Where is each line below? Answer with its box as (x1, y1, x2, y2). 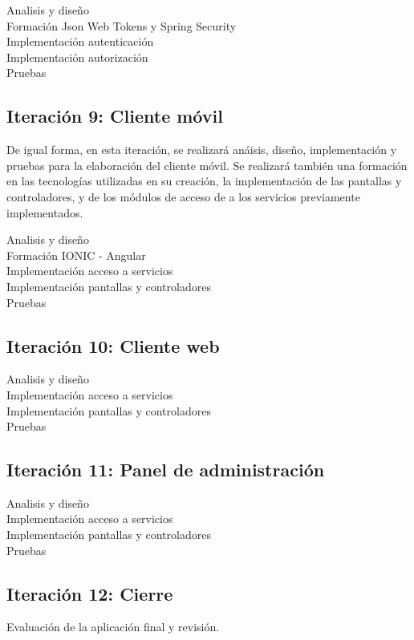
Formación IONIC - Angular (6, 246, 146, 263)
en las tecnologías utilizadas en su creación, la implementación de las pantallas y (6, 172, 402, 189)
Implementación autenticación (6, 33, 154, 50)
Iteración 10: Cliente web (6, 333, 220, 358)
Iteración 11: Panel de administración (6, 457, 325, 482)
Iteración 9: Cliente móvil (6, 103, 223, 128)
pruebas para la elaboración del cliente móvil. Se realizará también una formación (6, 156, 408, 173)
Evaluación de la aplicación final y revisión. (6, 618, 220, 635)
